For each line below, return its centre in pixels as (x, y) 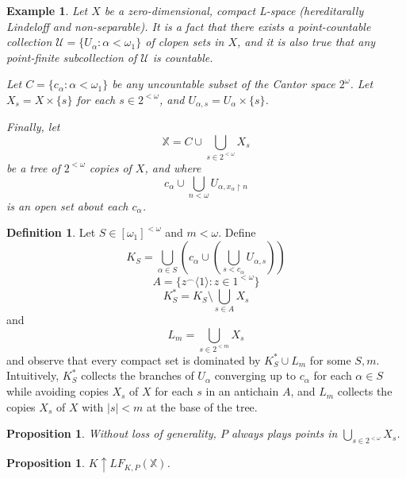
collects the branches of (138, 375)
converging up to (255, 375)
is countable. (183, 57)
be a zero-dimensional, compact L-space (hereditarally (234, 10)
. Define (237, 232)
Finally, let (33, 127)
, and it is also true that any (306, 42)
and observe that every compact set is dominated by (134, 359)
